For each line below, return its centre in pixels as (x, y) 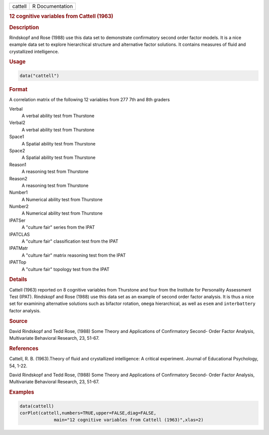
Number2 (19, 206)
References (24, 349)
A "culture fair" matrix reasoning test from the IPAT (74, 255)
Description (24, 27)
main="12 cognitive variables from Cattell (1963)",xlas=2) (129, 420)
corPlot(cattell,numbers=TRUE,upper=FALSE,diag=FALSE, (88, 413)
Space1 (17, 137)
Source (18, 321)
